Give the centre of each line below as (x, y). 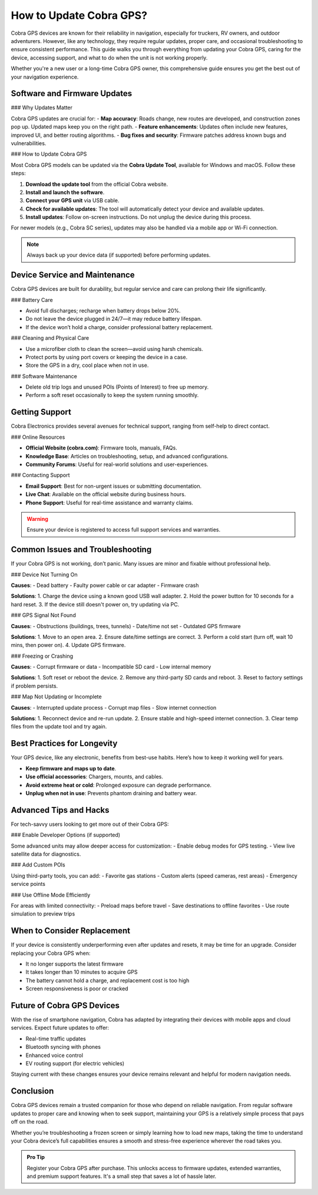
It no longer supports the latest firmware (74, 964)
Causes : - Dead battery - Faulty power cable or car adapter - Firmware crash (105, 585)
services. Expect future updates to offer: (60, 1028)
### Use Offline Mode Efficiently (51, 895)
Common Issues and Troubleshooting (81, 549)
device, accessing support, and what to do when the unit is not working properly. (109, 58)
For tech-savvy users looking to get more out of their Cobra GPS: (90, 824)
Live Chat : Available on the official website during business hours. (106, 494)
